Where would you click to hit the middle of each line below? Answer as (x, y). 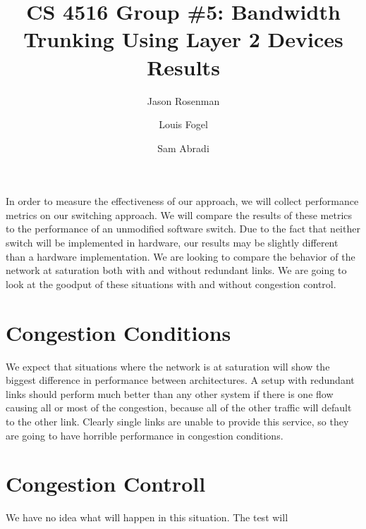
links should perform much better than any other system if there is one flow (170, 393)
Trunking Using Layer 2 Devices (183, 39)
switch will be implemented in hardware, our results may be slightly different (172, 243)
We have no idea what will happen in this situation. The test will (147, 517)
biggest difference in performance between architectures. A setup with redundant (180, 380)
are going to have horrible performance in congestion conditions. (145, 435)
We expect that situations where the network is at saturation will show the (168, 366)
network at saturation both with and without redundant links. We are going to (176, 270)
